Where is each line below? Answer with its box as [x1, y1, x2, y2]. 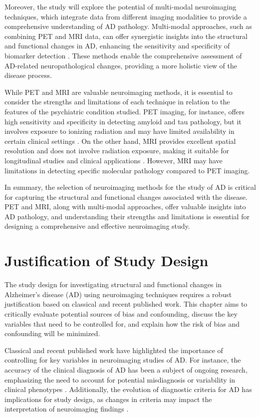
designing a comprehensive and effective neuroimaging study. [4, 221, 190, 231]
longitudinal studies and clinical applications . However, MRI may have [4, 155, 223, 165]
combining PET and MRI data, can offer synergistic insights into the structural [4, 30, 248, 41]
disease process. [4, 70, 52, 80]
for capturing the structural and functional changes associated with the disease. [4, 191, 248, 202]
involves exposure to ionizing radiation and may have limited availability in [4, 126, 235, 136]
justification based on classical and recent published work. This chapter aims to [4, 299, 248, 309]
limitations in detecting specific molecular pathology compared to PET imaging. [4, 165, 250, 175]
